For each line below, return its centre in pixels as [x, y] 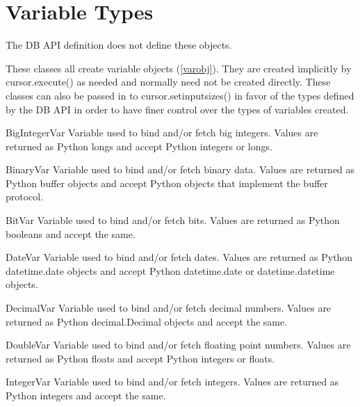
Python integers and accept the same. [86, 395]
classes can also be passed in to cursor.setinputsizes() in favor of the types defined [180, 95]
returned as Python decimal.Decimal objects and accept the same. [147, 321]
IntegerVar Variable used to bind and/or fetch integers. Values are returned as [172, 382]
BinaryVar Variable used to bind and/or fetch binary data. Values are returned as [180, 169]
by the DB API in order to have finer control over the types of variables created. [177, 109]
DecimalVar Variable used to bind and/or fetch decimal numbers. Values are [169, 308]
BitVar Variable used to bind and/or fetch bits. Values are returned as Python [173, 220]
